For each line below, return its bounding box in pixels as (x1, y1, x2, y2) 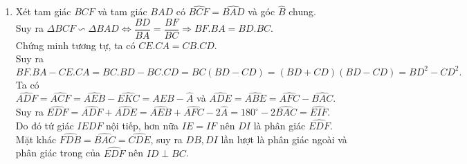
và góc (248, 4, 275, 19)
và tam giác (98, 4, 147, 19)
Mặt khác (15, 131, 57, 146)
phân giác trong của (15, 145, 100, 160)
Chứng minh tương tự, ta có (15, 37, 136, 52)
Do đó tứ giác (15, 118, 74, 132)
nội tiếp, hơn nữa (106, 118, 179, 132)
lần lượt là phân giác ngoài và (221, 131, 347, 146)
